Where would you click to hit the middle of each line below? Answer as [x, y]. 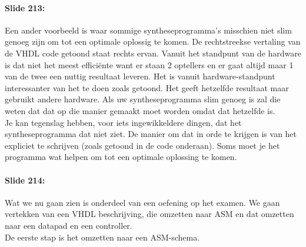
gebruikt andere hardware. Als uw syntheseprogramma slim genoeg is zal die [143, 99]
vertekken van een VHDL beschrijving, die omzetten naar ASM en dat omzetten [149, 214]
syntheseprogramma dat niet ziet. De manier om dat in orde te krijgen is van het [151, 134]
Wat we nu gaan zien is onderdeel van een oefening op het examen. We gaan [142, 202]
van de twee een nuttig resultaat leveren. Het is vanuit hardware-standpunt [140, 76]
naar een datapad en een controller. [69, 225]
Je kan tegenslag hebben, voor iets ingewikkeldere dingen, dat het [123, 122]
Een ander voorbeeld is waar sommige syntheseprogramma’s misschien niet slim [148, 30]
